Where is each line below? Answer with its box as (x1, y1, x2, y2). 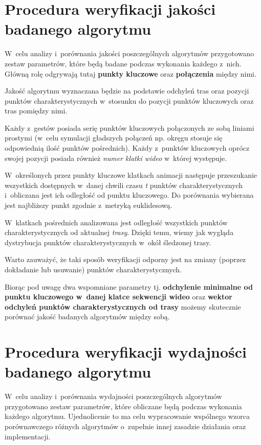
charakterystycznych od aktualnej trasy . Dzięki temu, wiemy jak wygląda (5, 227, 234, 238)
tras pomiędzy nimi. (5, 105, 68, 116)
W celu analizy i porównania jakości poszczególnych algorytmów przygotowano (5, 48, 254, 59)
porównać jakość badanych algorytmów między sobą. (5, 311, 170, 322)
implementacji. (5, 431, 51, 441)
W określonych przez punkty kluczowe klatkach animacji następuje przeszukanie (5, 170, 257, 180)
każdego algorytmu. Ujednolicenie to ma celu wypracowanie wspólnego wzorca (5, 411, 250, 421)
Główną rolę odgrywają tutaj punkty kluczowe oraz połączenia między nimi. (5, 68, 256, 79)
